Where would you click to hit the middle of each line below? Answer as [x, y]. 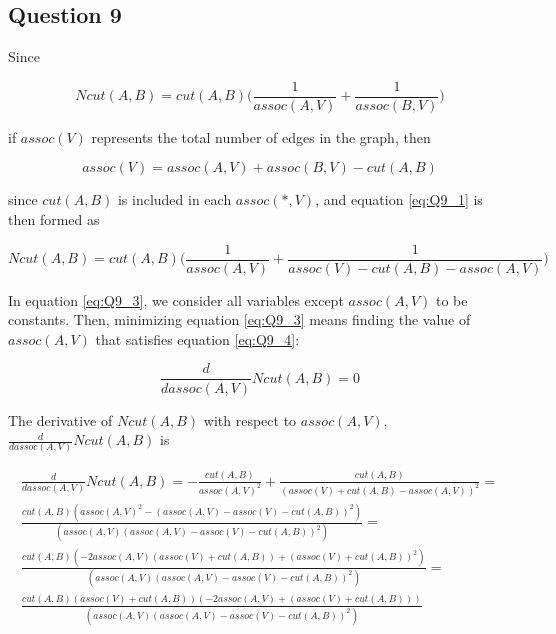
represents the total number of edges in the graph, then [261, 136]
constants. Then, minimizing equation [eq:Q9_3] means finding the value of [239, 319]
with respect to [250, 419]
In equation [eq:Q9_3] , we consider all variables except [176, 299]
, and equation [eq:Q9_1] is [399, 199]
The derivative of [60, 419]
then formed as [54, 219]
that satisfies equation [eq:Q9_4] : [197, 338]
